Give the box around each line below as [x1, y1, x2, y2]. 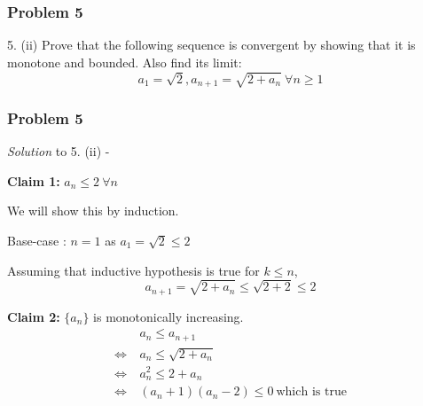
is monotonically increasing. [93, 307, 244, 325]
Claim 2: [7, 307, 60, 325]
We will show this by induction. [7, 201, 179, 220]
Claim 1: [7, 171, 60, 190]
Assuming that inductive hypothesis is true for [7, 261, 260, 279]
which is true [276, 386, 347, 399]
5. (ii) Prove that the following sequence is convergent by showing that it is [7, 35, 416, 54]
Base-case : [7, 231, 67, 250]
